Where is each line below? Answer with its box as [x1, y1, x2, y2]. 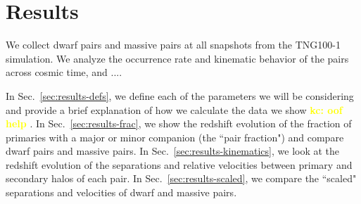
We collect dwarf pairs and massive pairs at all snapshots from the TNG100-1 [6, 37, 341, 52]
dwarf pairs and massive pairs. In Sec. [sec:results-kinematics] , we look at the [6, 144, 340, 158]
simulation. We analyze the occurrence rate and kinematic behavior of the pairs [6, 51, 349, 65]
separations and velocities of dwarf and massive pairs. [6, 185, 237, 200]
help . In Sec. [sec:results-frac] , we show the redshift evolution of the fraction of [6, 116, 352, 131]
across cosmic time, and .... [6, 65, 122, 79]
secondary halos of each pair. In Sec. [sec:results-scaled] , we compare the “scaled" [6, 171, 357, 186]
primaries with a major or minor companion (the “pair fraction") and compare [6, 129, 344, 144]
